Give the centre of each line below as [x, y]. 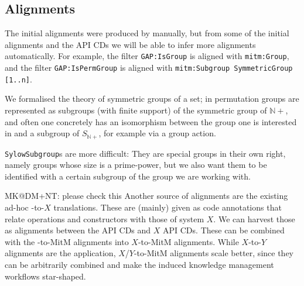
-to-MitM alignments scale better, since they [214, 253]
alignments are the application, [60, 253]
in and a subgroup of [42, 133]
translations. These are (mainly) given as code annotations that [168, 207]
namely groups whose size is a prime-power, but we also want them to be [136, 165]
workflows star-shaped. [45, 276]
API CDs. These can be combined [224, 230]
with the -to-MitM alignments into [67, 241]
